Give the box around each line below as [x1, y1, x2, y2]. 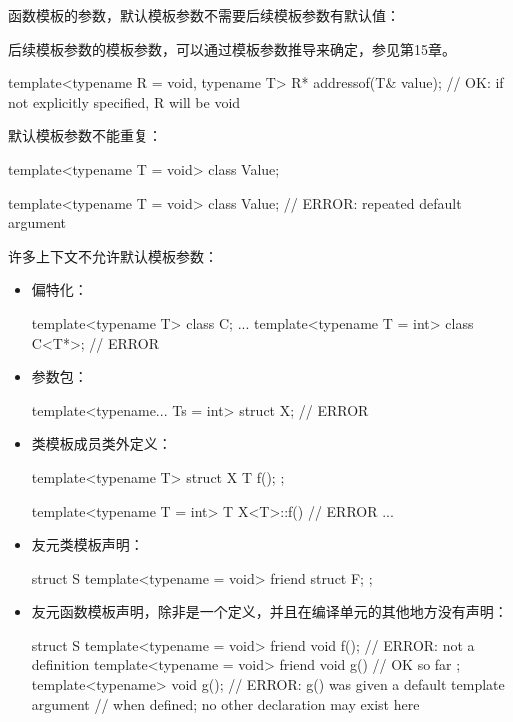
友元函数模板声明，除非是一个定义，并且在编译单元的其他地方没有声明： [31, 601, 508, 622]
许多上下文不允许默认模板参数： [8, 245, 218, 266]
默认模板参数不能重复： [8, 125, 162, 146]
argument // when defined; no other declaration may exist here [31, 693, 420, 714]
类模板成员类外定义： [31, 433, 172, 454]
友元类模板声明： [31, 534, 144, 555]
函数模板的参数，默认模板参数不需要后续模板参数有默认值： [8, 5, 400, 25]
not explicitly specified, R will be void [8, 91, 241, 112]
